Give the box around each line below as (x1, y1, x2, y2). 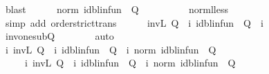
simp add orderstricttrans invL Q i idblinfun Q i (5, 15, 263, 29)
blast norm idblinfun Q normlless (5, 2, 228, 16)
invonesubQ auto (5, 29, 114, 43)
